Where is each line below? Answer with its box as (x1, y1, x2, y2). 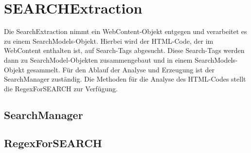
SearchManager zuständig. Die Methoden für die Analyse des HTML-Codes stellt (4, 74, 246, 84)
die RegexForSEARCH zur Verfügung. (4, 83, 118, 93)
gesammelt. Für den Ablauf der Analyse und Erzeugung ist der (27, 64, 215, 74)
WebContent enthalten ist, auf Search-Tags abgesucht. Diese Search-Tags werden (4, 45, 245, 55)
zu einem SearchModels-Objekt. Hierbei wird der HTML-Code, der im (4, 35, 214, 46)
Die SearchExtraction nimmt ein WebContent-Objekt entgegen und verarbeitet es (4, 26, 247, 36)
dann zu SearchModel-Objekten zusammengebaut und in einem (4, 54, 193, 65)
